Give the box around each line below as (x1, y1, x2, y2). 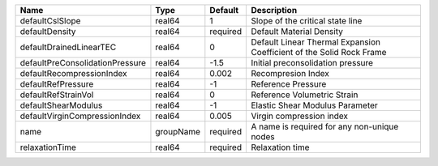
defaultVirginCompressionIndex (19, 110, 141, 121)
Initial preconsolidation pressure (251, 57, 373, 68)
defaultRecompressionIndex (19, 68, 127, 79)
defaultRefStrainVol (19, 89, 94, 100)
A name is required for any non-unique (251, 121, 399, 132)
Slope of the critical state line (251, 15, 363, 26)
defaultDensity (19, 26, 76, 36)
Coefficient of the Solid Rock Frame (251, 47, 387, 57)
